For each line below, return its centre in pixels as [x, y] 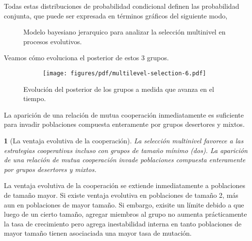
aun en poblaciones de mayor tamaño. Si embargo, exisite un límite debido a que [124, 204]
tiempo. [35, 98]
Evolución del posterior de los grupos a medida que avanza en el [119, 89]
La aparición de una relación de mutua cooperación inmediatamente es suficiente [124, 114]
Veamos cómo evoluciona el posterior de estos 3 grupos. [86, 58]
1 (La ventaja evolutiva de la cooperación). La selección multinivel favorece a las [124, 140]
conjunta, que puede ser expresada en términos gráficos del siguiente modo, [116, 15]
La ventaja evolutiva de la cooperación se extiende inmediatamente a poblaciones [125, 185]
